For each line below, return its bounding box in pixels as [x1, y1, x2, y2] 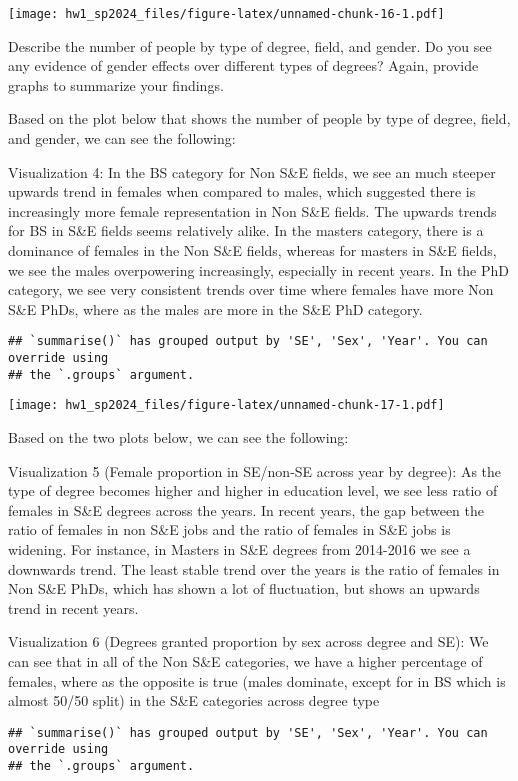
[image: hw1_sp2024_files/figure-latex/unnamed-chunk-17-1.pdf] [8, 398, 445, 413]
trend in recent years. [8, 597, 139, 618]
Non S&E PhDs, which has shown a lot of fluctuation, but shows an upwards [8, 578, 480, 599]
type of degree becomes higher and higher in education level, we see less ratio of [8, 480, 498, 501]
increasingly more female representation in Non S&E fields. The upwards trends [8, 200, 497, 221]
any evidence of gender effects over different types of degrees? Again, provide [8, 55, 479, 76]
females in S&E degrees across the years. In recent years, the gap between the [8, 499, 484, 520]
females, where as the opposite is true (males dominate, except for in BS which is [8, 670, 506, 691]
